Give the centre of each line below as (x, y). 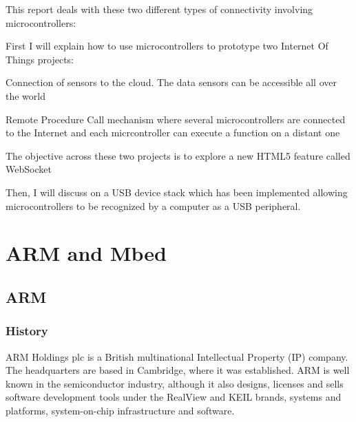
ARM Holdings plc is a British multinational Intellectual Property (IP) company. (177, 356)
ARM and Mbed (86, 253)
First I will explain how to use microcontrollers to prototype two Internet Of (167, 46)
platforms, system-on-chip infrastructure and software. (120, 410)
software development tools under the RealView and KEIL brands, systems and (174, 397)
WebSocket (29, 169)
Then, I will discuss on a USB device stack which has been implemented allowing (177, 192)
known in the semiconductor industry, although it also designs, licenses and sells (175, 383)
